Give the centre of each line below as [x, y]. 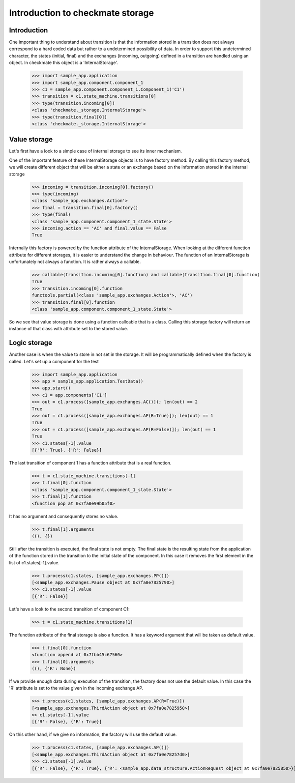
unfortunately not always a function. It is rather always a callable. [75, 262]
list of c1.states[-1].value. [34, 562]
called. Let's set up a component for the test [54, 361]
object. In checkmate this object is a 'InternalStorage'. [63, 63]
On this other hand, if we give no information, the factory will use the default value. [93, 734]
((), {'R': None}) [54, 668]
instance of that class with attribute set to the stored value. [69, 329]
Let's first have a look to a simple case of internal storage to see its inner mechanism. [95, 151]
